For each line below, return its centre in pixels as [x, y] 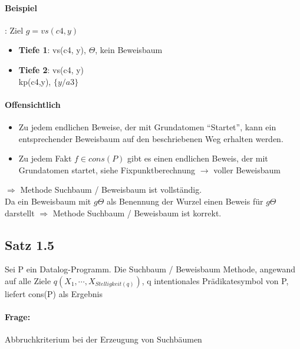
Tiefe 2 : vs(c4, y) [51, 69]
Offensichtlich [33, 104]
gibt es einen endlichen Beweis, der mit [198, 158]
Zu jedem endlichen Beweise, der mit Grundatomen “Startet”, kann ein [147, 126]
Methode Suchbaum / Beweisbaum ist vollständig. [111, 190]
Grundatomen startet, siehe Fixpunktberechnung [107, 169]
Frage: [18, 317]
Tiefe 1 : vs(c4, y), [52, 50]
